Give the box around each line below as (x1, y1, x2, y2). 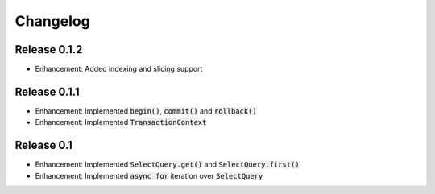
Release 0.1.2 (14, 43, 83, 56)
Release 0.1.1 (14, 85, 80, 98)
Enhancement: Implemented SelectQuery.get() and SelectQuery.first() (35, 159, 300, 169)
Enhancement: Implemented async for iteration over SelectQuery (35, 171, 263, 180)
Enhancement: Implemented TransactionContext (35, 118, 207, 127)
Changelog (14, 12, 90, 30)
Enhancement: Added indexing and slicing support (35, 64, 203, 74)
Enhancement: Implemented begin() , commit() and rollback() (35, 105, 257, 116)
